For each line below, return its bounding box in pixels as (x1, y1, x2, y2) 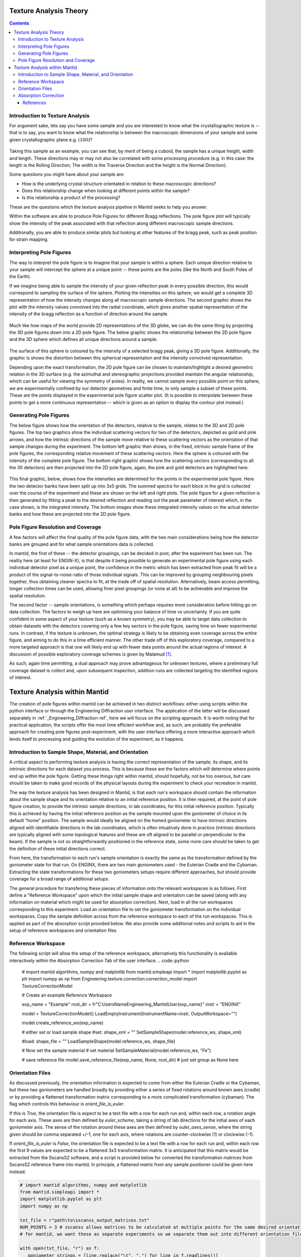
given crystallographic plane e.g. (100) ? (9, 136, 93, 143)
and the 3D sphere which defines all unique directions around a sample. (9, 336, 158, 342)
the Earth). (9, 274, 31, 280)
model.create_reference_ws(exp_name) (22, 1020, 104, 1026)
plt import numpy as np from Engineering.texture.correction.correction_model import (22, 976, 197, 982)
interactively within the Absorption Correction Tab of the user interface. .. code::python (9, 957, 189, 963)
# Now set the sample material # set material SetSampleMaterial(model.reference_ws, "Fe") (22, 1047, 211, 1053)
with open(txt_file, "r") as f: (20, 1245, 100, 1251)
